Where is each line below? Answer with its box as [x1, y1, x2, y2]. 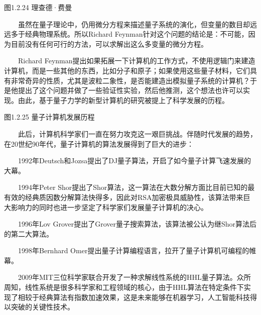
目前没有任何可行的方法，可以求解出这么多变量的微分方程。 [11, 38, 208, 49]
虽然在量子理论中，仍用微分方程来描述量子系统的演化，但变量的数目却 [18, 19, 250, 29]
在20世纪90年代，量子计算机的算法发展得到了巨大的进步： [4, 138, 194, 149]
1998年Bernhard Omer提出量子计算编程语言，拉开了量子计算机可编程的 [18, 245, 249, 256]
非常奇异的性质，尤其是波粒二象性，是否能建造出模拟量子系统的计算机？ [11, 75, 250, 85]
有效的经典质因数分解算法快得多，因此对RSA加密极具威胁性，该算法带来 [4, 191, 243, 202]
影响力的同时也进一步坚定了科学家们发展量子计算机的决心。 [11, 201, 208, 212]
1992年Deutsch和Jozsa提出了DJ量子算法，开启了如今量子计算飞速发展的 [18, 155, 251, 166]
